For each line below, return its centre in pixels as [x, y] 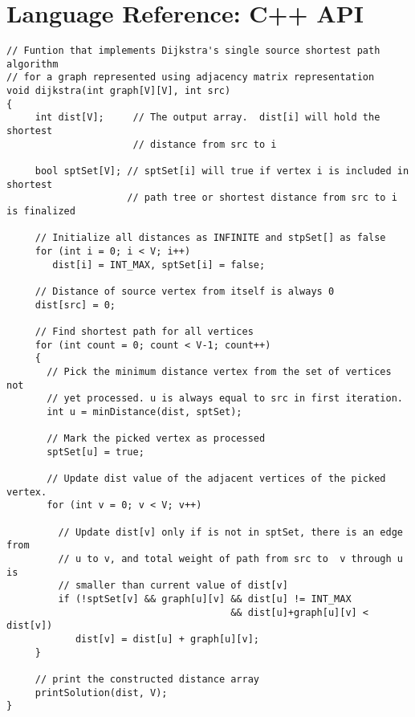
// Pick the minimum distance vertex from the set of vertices [219, 371]
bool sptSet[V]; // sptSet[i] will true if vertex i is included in [222, 171]
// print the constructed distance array [147, 679]
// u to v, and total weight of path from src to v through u [230, 559]
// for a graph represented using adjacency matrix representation [191, 77]
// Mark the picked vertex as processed [156, 439]
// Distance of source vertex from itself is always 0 [185, 291]
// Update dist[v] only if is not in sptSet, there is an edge [230, 532]
